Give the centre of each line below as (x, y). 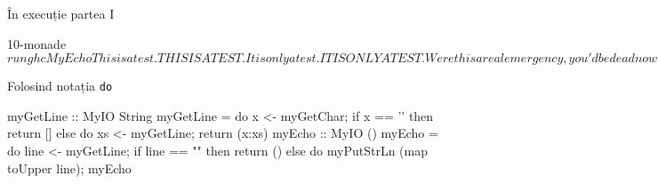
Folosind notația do (60, 86)
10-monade (37, 43)
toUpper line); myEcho (69, 168)
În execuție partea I (61, 13)
